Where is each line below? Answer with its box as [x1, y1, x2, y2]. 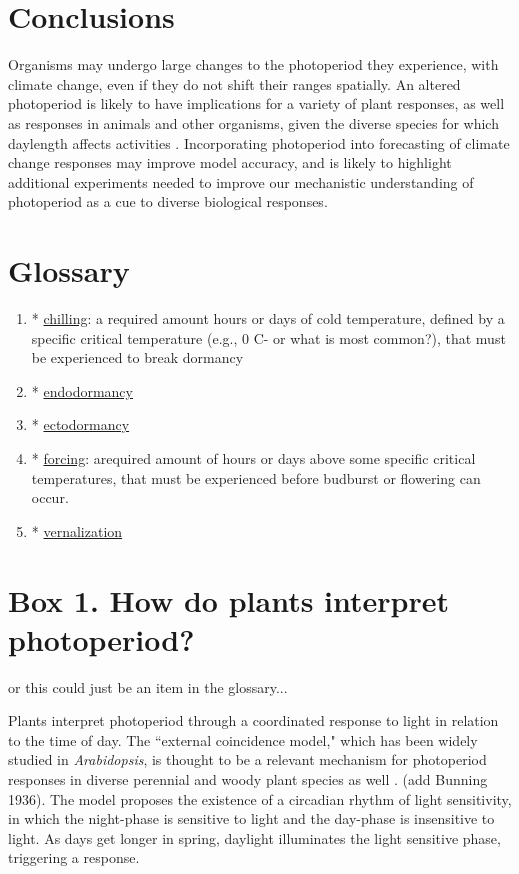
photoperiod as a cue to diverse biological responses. [8, 191, 328, 212]
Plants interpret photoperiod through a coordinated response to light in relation [8, 710, 499, 731]
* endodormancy [31, 380, 133, 401]
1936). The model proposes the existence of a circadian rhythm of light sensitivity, [8, 788, 512, 809]
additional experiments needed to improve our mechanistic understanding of [8, 171, 474, 192]
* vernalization [31, 520, 123, 541]
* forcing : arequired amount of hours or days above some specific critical [31, 447, 476, 468]
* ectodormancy [31, 414, 130, 435]
